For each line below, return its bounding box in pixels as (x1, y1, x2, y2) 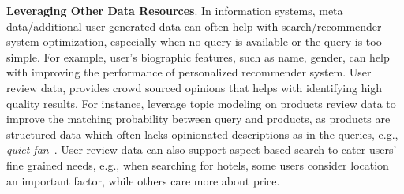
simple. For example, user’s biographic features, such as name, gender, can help (6, 48, 390, 65)
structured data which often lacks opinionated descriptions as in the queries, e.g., (6, 125, 398, 142)
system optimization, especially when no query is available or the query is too (6, 33, 382, 50)
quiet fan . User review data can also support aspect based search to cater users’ (6, 141, 397, 158)
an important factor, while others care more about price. (6, 172, 280, 188)
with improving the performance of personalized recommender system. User (6, 64, 372, 80)
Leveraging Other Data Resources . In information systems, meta (6, 2, 343, 18)
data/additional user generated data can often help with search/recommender (6, 17, 382, 34)
